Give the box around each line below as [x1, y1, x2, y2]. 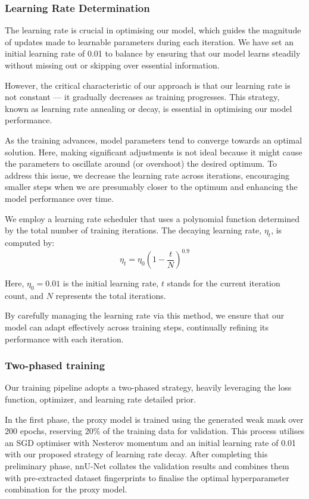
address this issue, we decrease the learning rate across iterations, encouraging [5, 169, 290, 181]
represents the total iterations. [55, 289, 166, 301]
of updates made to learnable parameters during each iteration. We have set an [5, 35, 294, 48]
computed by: [5, 236, 55, 248]
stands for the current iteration [167, 277, 280, 289]
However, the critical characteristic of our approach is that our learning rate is [5, 79, 291, 91]
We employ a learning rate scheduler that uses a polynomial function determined [5, 212, 300, 224]
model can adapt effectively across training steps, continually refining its [5, 321, 269, 333]
